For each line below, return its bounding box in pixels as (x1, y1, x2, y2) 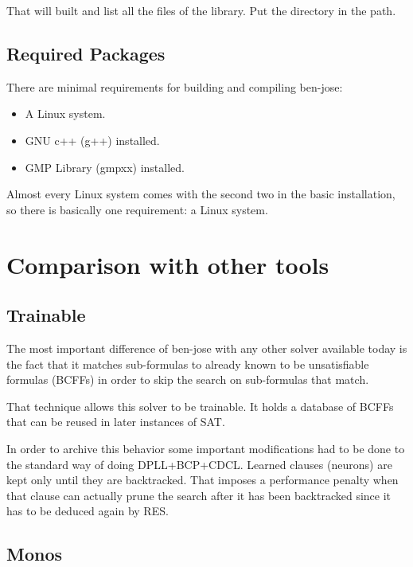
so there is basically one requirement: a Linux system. (6, 201, 268, 217)
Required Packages (6, 41, 166, 65)
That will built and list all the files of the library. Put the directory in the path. (6, 2, 396, 18)
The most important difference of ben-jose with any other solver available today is (6, 339, 407, 356)
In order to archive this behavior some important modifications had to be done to (6, 440, 405, 456)
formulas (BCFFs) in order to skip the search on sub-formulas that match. (6, 371, 369, 388)
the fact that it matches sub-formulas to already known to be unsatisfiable (6, 355, 369, 372)
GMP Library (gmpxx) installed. (25, 158, 185, 175)
